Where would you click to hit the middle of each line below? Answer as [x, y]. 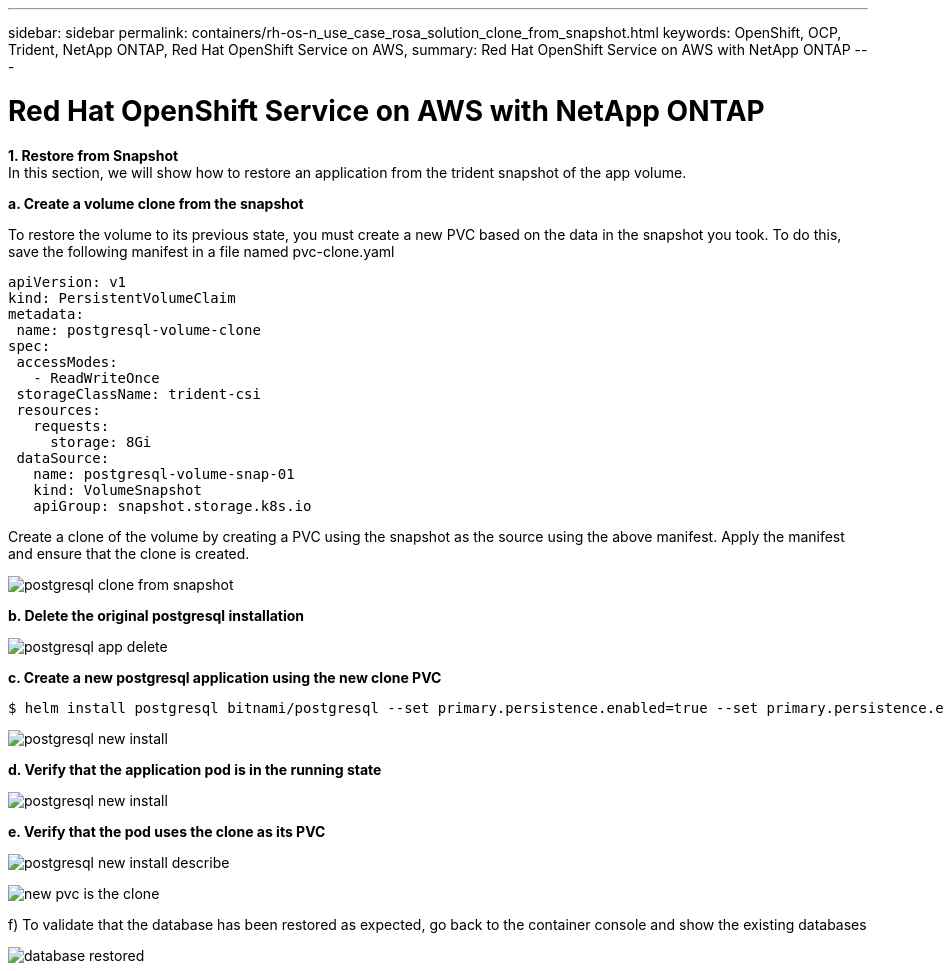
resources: [58, 409]
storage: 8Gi [101, 441]
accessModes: [67, 361]
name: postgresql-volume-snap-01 [164, 473]
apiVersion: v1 [67, 281]
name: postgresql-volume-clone [138, 329]
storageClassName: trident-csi [138, 393]
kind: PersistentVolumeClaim [122, 297]
